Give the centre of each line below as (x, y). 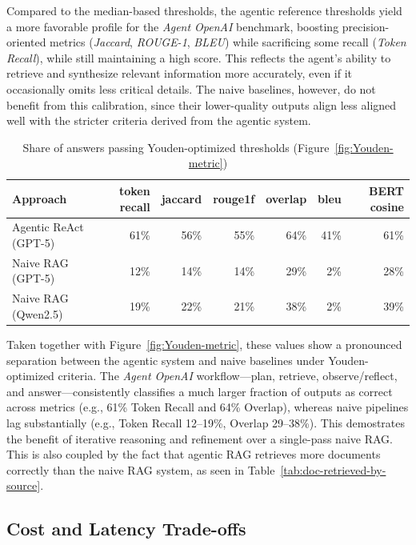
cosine (387, 206)
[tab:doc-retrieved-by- (333, 469)
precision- (366, 26)
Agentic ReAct (48, 227)
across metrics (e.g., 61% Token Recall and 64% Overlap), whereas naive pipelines (208, 407)
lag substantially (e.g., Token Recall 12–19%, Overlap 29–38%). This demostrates (206, 422)
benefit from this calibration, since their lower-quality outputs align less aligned (202, 104)
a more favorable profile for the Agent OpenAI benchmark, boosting (173, 26)
